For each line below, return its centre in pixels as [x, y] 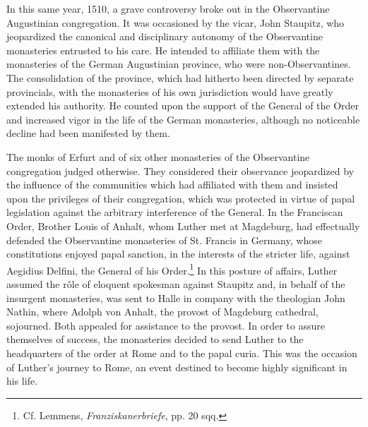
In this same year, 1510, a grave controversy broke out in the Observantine [168, 8]
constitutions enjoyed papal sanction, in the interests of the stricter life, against [178, 254]
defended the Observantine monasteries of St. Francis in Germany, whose [164, 240]
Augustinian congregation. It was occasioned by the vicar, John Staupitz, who [176, 22]
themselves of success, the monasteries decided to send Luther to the [155, 339]
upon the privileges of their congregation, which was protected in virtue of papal [181, 198]
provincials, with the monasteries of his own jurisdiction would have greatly [170, 91]
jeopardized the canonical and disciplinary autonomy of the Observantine [165, 36]
